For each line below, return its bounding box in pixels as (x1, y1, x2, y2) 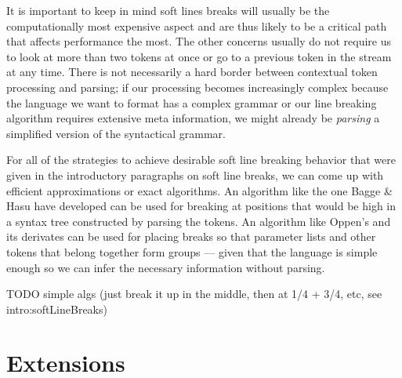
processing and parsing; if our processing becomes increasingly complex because (6, 78, 389, 95)
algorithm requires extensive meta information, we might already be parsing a (6, 110, 380, 126)
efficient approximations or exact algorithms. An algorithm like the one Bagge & (6, 182, 393, 198)
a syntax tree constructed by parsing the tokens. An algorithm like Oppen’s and (6, 213, 391, 229)
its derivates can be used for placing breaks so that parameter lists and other (6, 228, 376, 245)
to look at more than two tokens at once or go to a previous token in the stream (6, 48, 392, 64)
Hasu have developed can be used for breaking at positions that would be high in (6, 198, 397, 214)
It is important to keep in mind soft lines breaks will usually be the (6, 2, 330, 18)
